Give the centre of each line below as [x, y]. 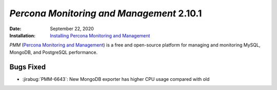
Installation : [23, 35]
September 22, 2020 [72, 29]
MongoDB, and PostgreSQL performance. [54, 52]
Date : [15, 29]
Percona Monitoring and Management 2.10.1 [106, 13]
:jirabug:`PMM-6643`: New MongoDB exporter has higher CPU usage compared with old [116, 79]
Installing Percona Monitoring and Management [100, 35]
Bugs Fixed [28, 67]
